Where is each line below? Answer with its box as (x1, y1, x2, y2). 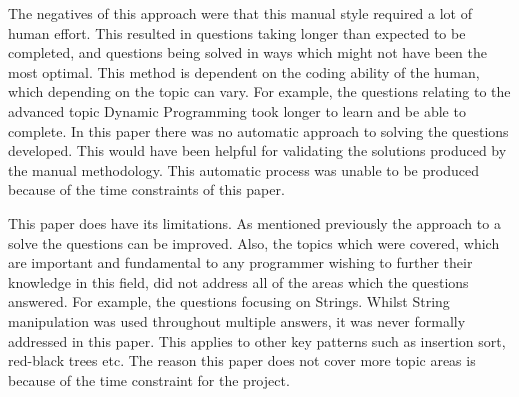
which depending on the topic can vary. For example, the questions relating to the (8, 81, 511, 102)
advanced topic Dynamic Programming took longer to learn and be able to (8, 100, 466, 121)
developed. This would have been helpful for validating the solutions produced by (8, 140, 507, 161)
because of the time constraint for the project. (8, 369, 290, 390)
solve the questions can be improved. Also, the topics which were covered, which (8, 232, 500, 253)
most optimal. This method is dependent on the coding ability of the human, (8, 61, 480, 82)
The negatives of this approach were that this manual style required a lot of (8, 3, 473, 23)
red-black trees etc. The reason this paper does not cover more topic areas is (8, 350, 476, 371)
